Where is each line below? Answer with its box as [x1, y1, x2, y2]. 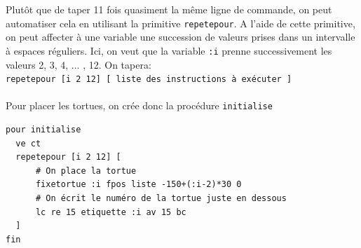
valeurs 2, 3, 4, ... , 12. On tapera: [6, 57, 151, 71]
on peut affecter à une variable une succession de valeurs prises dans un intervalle [6, 29, 355, 44]
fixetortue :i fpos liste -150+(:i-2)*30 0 [35, 179, 242, 190]
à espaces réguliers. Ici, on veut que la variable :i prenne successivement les [6, 43, 332, 57]
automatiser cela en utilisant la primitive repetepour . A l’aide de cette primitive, [6, 15, 355, 30]
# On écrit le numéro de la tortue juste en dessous [35, 193, 287, 203]
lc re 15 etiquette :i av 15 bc [35, 207, 186, 217]
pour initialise [6, 125, 81, 135]
